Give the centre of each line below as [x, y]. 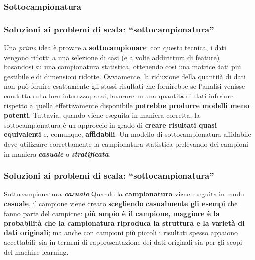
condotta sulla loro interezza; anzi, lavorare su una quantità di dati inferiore [119, 96]
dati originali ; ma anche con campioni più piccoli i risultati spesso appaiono [121, 232]
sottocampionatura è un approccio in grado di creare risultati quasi [110, 124]
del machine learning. [36, 251]
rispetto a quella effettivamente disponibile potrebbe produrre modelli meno [127, 105]
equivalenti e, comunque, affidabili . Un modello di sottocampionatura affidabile [127, 134]
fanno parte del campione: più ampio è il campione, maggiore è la [112, 213]
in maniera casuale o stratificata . [57, 153]
